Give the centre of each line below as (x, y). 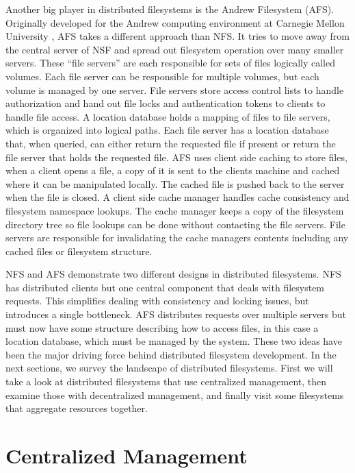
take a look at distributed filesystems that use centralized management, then (166, 381)
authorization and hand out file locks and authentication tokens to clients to (166, 103)
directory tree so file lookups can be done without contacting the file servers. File (175, 224)
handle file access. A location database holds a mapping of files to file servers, (168, 116)
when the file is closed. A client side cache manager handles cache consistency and (177, 197)
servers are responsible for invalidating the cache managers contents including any (177, 238)
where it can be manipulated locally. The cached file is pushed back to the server (175, 183)
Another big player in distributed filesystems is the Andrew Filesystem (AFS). (170, 9)
